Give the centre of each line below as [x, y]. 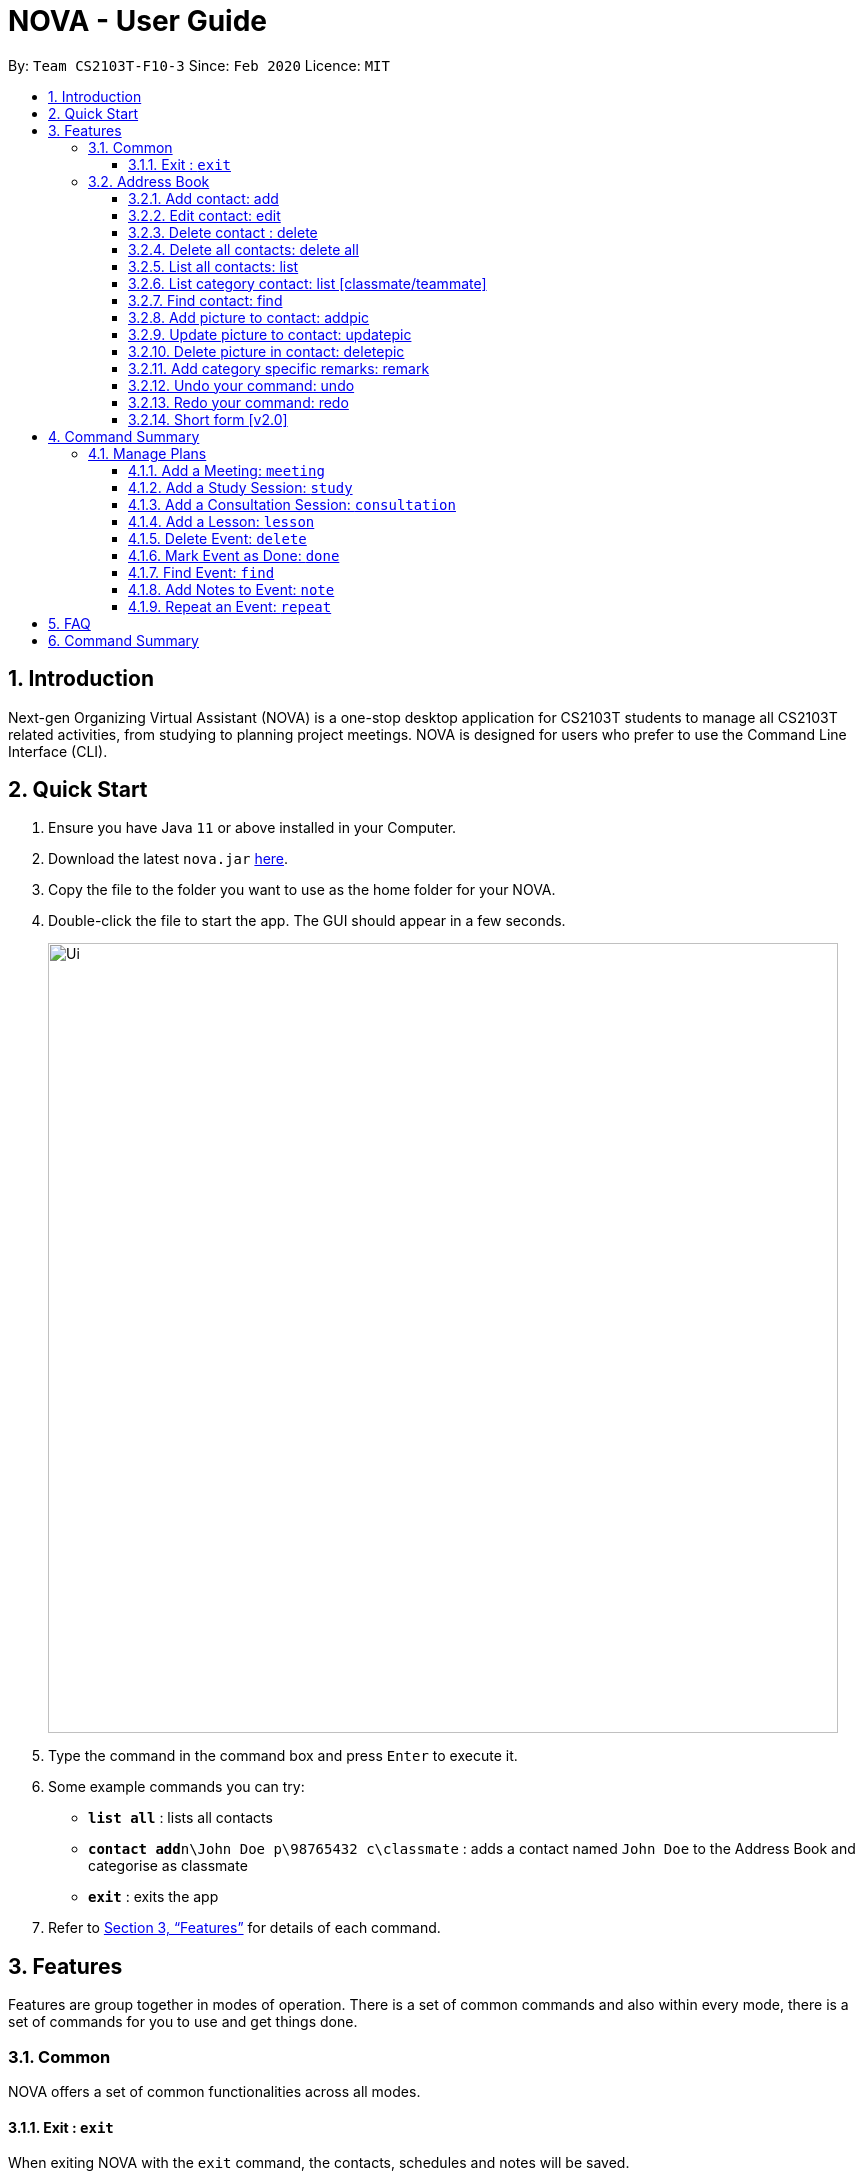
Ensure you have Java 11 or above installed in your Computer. [252, 828]
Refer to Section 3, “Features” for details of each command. [244, 1928]
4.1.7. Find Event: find [201, 572]
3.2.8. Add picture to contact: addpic [249, 317]
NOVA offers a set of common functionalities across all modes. [214, 2092]
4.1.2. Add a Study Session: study [240, 487]
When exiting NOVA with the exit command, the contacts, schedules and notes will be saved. [319, 2163]
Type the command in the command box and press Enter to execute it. [283, 1756]
